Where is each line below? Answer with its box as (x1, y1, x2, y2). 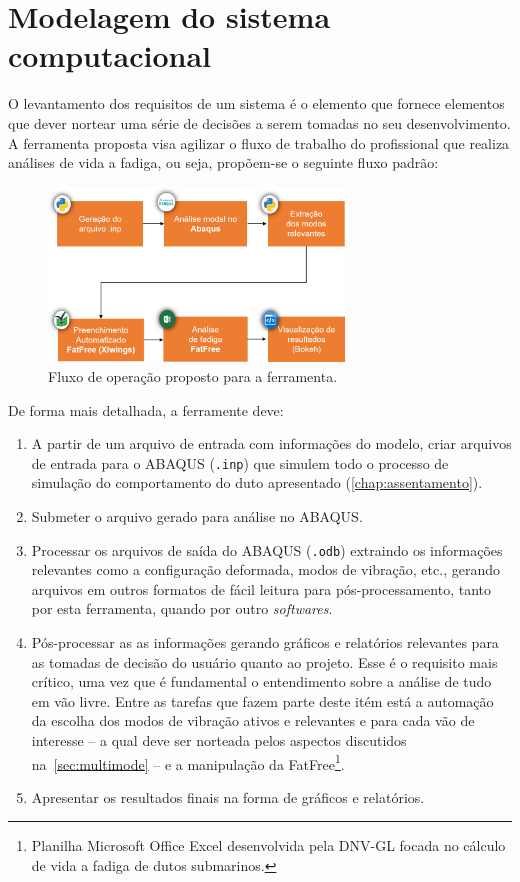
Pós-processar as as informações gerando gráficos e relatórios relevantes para (31, 631, 499, 652)
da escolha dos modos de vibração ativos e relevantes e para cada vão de (31, 710, 475, 731)
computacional (8, 35, 212, 76)
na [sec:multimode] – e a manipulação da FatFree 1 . (31, 750, 345, 774)
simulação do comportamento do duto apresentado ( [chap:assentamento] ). (31, 472, 483, 493)
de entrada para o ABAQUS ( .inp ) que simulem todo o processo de (31, 452, 449, 473)
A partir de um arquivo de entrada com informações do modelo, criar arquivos (31, 433, 512, 454)
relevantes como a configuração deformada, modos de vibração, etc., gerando (31, 559, 500, 580)
